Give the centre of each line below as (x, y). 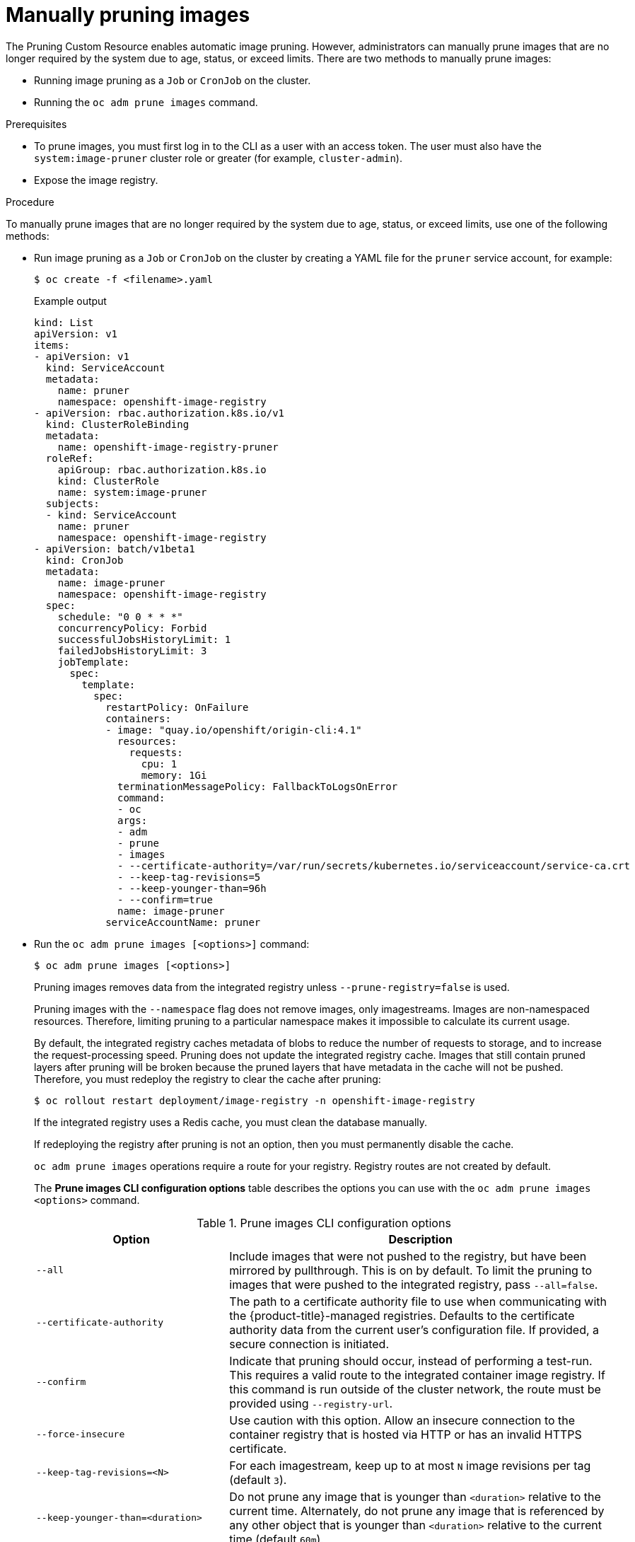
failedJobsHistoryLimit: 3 (132, 650)
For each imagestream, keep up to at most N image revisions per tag (410, 1465)
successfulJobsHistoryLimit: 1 (144, 639)
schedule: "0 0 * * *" (120, 616)
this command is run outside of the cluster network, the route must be (415, 1389)
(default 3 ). (258, 1479)
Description (420, 1239)
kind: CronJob (85, 560)
